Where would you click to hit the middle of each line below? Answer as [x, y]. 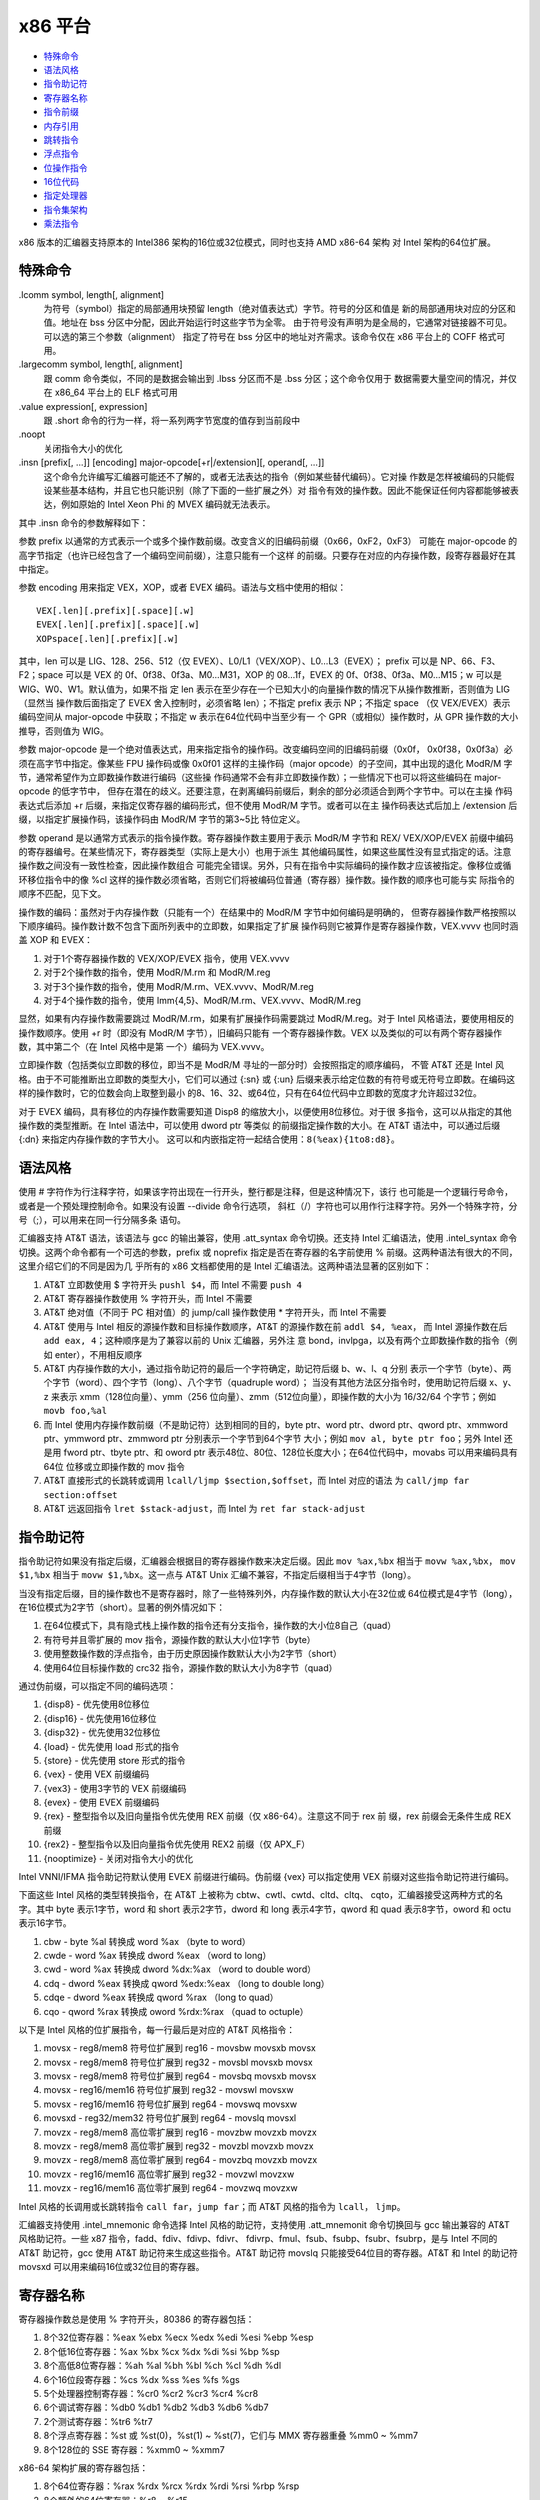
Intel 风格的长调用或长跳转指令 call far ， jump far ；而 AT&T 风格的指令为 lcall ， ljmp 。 [212, 2206]
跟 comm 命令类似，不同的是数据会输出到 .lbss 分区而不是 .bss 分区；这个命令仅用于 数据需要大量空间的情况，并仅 [280, 378]
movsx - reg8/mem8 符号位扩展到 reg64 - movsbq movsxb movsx [180, 2076]
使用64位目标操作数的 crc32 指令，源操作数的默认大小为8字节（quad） [190, 1667]
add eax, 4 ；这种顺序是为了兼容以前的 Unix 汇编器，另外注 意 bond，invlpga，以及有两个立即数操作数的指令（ [276, 1341]
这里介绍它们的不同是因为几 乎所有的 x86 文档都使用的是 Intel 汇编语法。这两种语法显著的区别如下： [225, 1266]
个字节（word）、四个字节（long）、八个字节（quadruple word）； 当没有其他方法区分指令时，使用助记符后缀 [265, 1382]
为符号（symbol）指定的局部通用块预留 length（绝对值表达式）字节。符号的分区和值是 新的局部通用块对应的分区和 [280, 308]
